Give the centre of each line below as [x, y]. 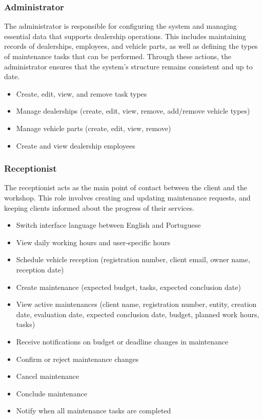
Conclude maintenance [52, 393]
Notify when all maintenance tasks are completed [94, 411]
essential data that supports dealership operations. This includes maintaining [125, 36]
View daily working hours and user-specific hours [93, 242]
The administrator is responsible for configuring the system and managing [120, 26]
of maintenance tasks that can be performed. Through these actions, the [118, 56]
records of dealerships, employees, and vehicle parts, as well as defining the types [131, 46]
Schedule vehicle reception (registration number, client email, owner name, [133, 259]
